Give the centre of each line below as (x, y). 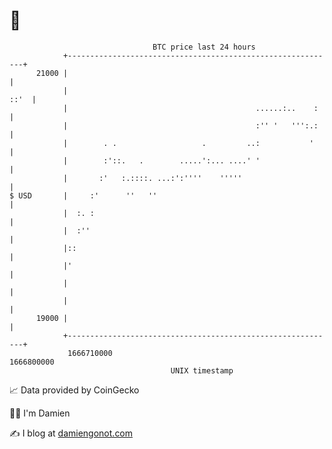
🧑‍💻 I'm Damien (40, 413)
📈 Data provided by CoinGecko (74, 390)
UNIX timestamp (202, 370)
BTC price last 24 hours (204, 47)
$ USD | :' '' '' (83, 195)
